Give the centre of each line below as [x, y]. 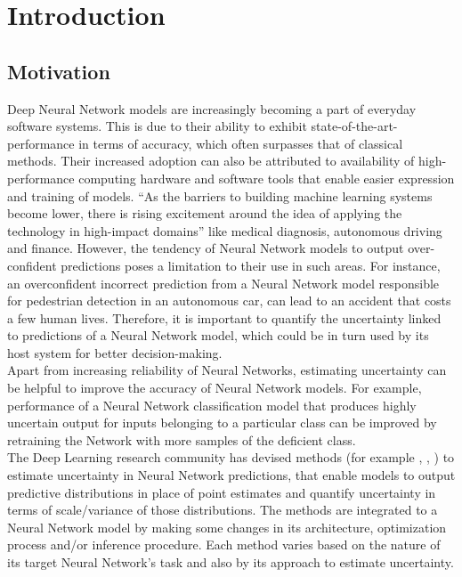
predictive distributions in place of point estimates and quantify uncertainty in [222, 492]
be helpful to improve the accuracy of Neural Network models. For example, [215, 388]
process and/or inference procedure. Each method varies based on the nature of [224, 544]
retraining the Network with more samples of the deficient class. [182, 439]
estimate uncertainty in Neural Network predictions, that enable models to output [231, 475]
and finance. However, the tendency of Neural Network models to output [206, 248]
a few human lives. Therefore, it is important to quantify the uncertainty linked [224, 317]
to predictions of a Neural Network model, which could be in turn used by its [218, 335]
